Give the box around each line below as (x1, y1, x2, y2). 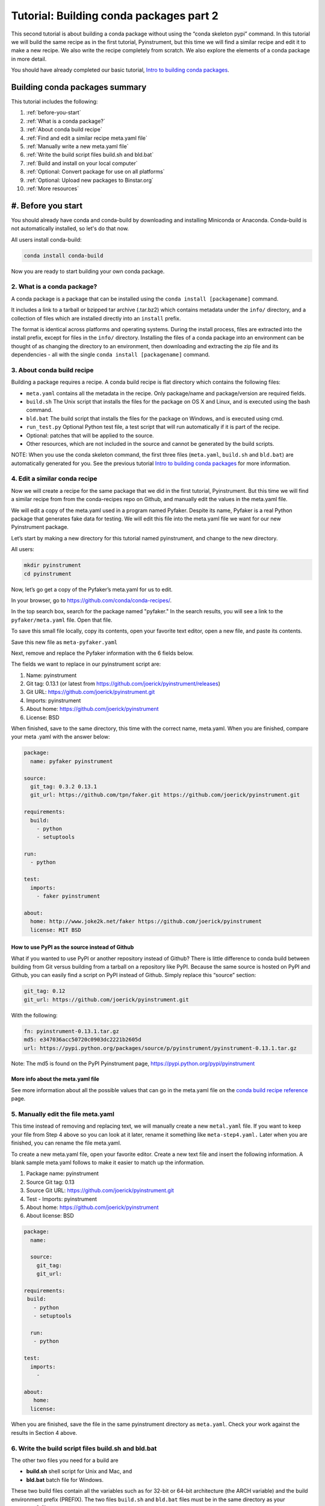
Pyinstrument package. (11, 523, 69, 531)
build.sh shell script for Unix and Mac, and (26, 1467, 132, 1475)
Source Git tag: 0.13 (26, 1178, 75, 1186)
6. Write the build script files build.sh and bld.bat (11, 1444, 157, 1452)
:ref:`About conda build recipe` (26, 126, 102, 133)
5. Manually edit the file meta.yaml (11, 1110, 114, 1119)
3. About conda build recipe (11, 366, 94, 374)
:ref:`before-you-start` (26, 109, 81, 116)
